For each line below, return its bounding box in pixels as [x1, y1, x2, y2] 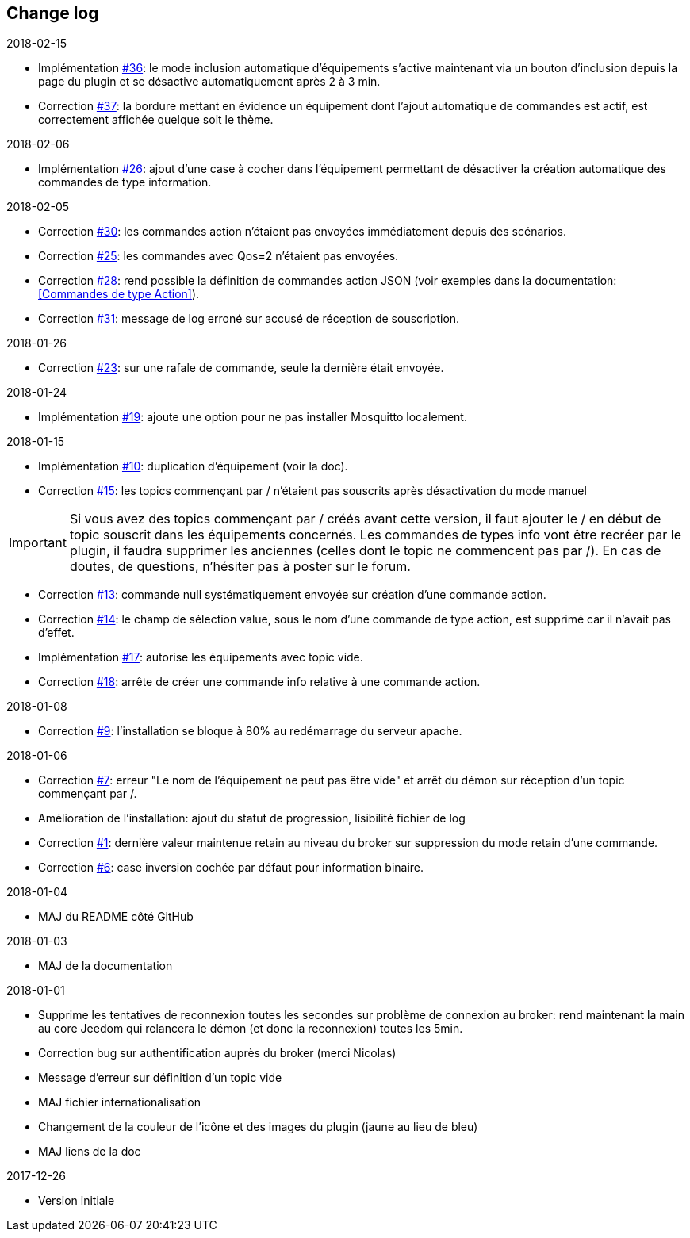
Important [9, 535, 67, 551]
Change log [6, 3, 99, 23]
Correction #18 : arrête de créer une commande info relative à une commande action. [38, 675, 481, 689]
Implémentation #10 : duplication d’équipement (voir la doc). [38, 459, 348, 473]
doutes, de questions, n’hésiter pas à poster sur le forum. [69, 558, 411, 575]
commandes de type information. [38, 175, 212, 190]
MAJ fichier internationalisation [38, 1095, 201, 1110]
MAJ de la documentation [38, 959, 173, 973]
